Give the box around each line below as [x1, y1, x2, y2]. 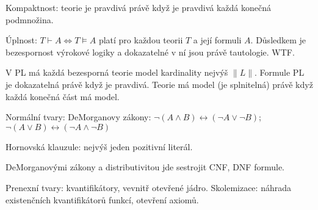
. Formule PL [255, 66, 305, 79]
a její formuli [193, 34, 242, 46]
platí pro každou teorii [98, 34, 183, 46]
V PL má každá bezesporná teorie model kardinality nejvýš [5, 66, 228, 79]
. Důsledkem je [250, 34, 306, 46]
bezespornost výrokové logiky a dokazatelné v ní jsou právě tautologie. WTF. [5, 45, 295, 58]
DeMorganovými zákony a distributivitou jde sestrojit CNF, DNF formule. [5, 161, 284, 173]
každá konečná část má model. [5, 90, 120, 103]
